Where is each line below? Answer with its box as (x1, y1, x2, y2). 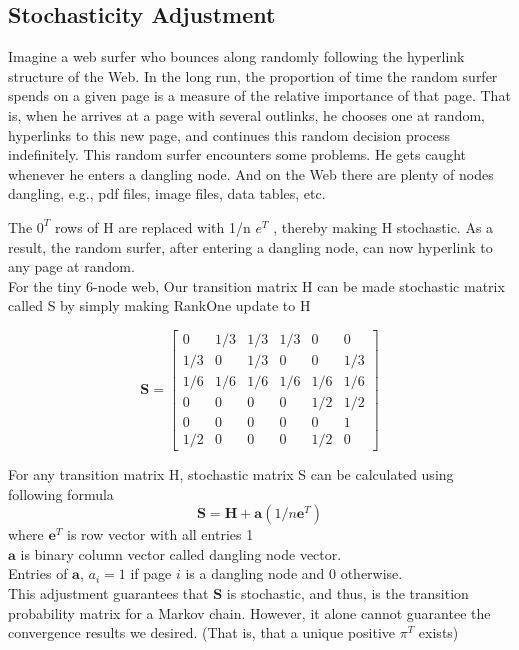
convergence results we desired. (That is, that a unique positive (8, 622, 396, 643)
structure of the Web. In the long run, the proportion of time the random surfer (8, 65, 498, 86)
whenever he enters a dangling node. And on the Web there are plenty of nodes (8, 163, 494, 184)
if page (130, 563, 172, 584)
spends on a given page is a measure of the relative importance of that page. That (8, 85, 511, 106)
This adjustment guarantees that (8, 583, 209, 604)
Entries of (8, 563, 68, 584)
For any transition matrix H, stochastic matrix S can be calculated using (8, 464, 454, 485)
